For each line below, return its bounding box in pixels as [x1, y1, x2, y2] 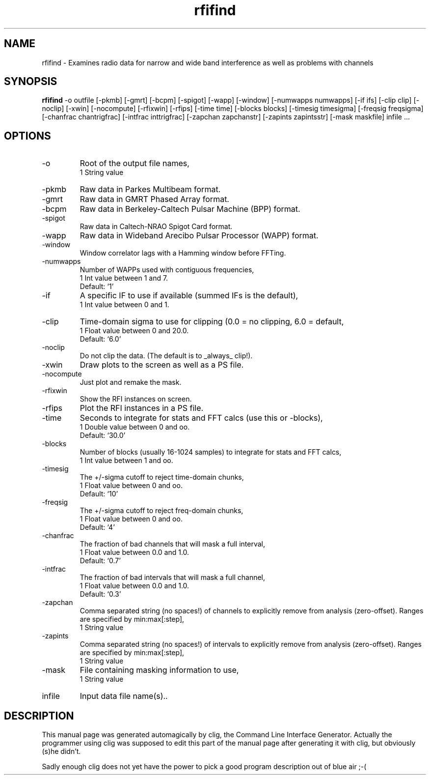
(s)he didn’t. [42, 747, 81, 756]
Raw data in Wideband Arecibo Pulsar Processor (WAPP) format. [80, 231, 319, 241]
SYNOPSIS [4, 75, 57, 88]
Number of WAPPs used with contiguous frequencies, [80, 265, 254, 274]
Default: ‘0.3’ [80, 590, 121, 599]
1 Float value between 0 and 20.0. [80, 326, 189, 335]
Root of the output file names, [80, 158, 189, 169]
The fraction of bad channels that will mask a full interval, [80, 540, 266, 548]
